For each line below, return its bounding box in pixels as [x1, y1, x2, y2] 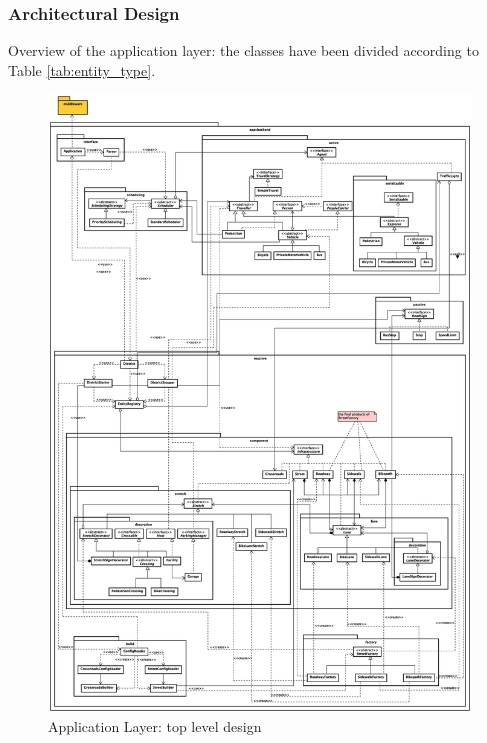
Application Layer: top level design [48, 716, 262, 737]
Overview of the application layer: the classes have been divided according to [8, 40, 479, 61]
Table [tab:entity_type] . [8, 59, 156, 80]
